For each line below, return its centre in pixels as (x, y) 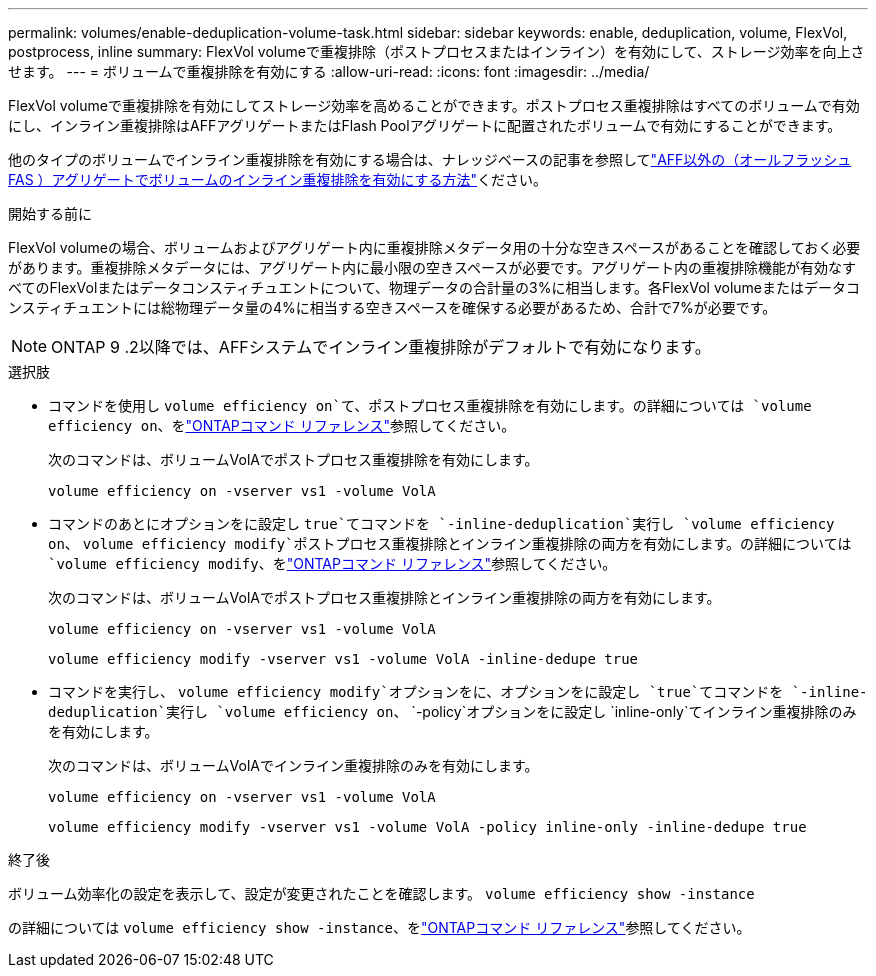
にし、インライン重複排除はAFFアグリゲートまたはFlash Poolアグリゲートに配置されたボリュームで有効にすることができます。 (425, 125)
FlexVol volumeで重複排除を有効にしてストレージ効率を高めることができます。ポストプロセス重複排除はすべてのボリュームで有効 (434, 105)
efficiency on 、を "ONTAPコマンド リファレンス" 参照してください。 (282, 425)
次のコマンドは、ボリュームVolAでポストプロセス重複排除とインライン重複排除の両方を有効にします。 (384, 597)
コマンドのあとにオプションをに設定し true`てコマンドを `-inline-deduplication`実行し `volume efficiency (441, 523)
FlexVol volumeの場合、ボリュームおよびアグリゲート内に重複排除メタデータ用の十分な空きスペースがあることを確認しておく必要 (434, 247)
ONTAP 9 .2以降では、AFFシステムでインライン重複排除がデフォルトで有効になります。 (381, 347)
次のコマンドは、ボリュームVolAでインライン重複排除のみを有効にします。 (293, 765)
